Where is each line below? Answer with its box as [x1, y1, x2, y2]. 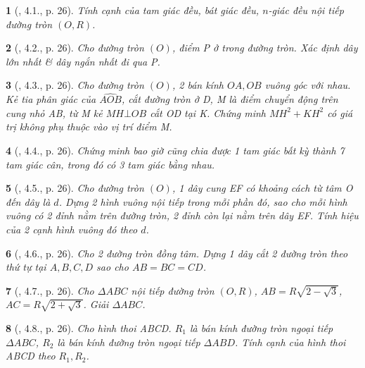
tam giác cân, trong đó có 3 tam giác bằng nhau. [6, 157, 215, 171]
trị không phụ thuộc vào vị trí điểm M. [6, 119, 172, 134]
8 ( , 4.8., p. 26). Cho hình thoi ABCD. [6, 320, 172, 335]
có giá [327, 105, 353, 120]
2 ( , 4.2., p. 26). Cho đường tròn [6, 40, 144, 55]
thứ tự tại [6, 259, 46, 274]
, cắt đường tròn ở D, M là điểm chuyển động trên [121, 92, 338, 106]
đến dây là [6, 194, 51, 209]
